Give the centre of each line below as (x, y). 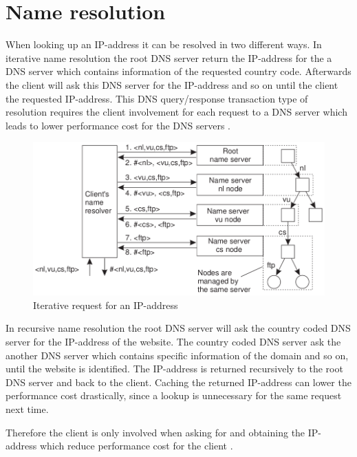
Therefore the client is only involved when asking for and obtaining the (155, 432)
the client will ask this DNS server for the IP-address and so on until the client (172, 84)
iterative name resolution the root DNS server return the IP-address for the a (169, 57)
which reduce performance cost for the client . (136, 446)
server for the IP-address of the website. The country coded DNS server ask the (173, 341)
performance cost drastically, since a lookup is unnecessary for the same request (174, 395)
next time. (27, 408)
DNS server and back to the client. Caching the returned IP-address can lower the (178, 382)
